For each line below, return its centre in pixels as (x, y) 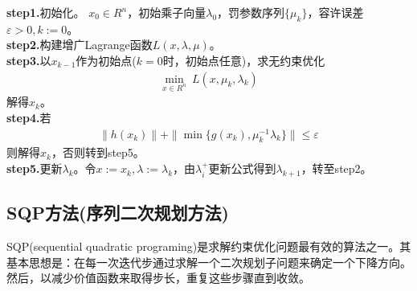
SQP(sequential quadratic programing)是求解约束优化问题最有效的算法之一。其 (209, 246)
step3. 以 (29, 60)
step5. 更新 (35, 168)
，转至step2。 (336, 168)
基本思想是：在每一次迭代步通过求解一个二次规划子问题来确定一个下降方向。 (209, 262)
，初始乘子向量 (167, 12)
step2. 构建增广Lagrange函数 (80, 45)
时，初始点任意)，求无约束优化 (244, 60)
